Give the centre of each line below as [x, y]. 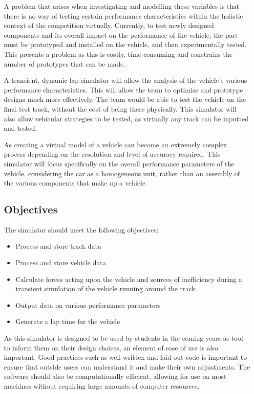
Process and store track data [58, 246]
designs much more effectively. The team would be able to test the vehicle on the [125, 99]
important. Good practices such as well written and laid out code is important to [126, 357]
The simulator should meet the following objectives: [81, 229]
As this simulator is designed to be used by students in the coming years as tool [124, 338]
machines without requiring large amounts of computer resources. [102, 386]
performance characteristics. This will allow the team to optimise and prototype [124, 89]
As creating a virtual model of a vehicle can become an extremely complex [116, 144]
